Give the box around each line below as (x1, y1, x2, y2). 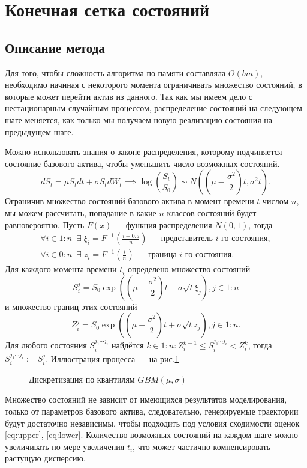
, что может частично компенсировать (133, 440, 270, 452)
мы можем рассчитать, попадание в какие (5, 206, 156, 219)
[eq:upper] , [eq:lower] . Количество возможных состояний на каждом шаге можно (5, 428, 299, 441)
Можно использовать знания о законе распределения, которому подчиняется (5, 145, 282, 158)
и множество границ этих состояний (5, 300, 137, 312)
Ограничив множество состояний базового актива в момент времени (5, 195, 254, 207)
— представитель (150, 234, 213, 243)
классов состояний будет (167, 206, 257, 219)
